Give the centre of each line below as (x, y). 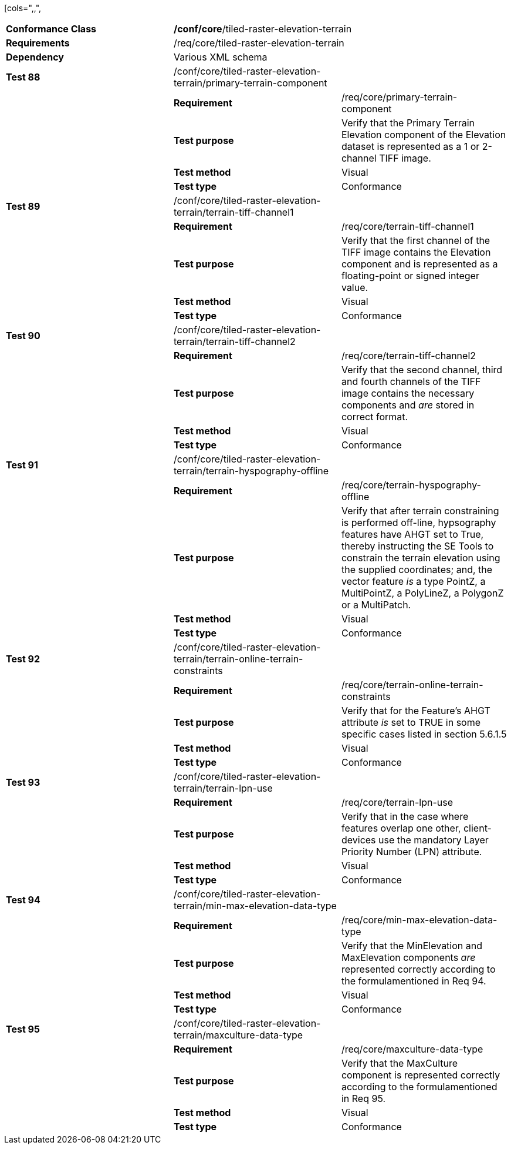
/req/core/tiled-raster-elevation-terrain (259, 43)
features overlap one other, (401, 828)
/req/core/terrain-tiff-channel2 (409, 356)
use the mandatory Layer (434, 840)
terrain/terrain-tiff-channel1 (233, 212)
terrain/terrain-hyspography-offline (251, 471)
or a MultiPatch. (376, 605)
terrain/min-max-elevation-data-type (255, 906)
